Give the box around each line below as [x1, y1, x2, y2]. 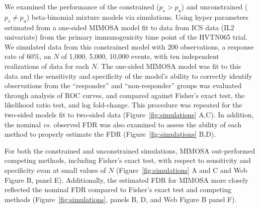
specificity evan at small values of [4, 164, 106, 175]
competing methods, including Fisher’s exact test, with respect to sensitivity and [4, 155, 251, 165]
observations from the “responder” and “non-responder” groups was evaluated [4, 80, 242, 91]
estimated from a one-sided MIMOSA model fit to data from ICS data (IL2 [4, 22, 235, 32]
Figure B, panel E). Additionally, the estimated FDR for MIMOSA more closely [4, 174, 249, 185]
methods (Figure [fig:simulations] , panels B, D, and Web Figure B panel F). [4, 194, 237, 204]
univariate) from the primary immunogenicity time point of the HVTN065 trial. [4, 32, 248, 42]
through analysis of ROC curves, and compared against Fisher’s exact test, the [4, 90, 245, 100]
